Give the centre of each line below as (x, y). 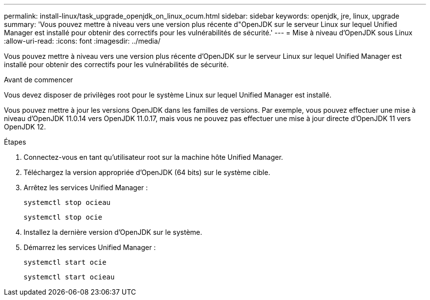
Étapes (15, 142)
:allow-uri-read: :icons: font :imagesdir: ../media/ (82, 41)
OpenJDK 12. (25, 127)
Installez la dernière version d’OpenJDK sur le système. (113, 232)
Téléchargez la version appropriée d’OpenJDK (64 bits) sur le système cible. (147, 172)
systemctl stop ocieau (67, 202)
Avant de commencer (39, 80)
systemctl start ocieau (69, 277)
